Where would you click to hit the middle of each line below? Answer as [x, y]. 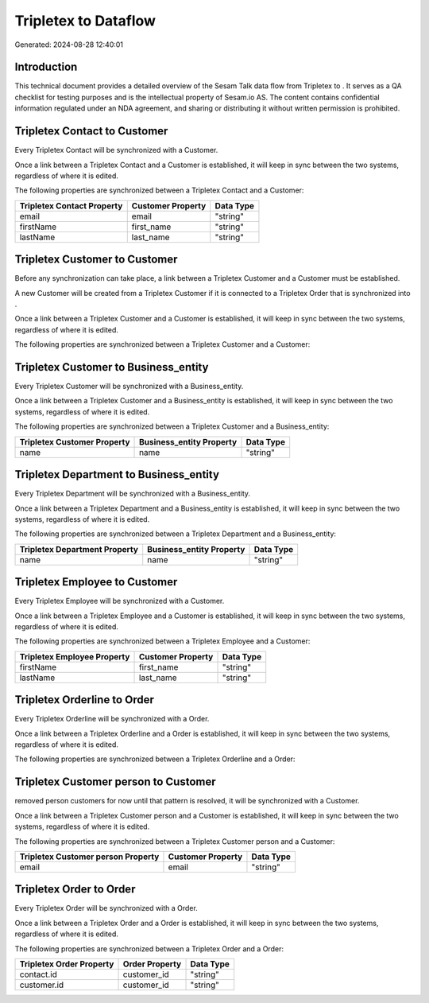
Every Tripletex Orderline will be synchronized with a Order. [112, 719]
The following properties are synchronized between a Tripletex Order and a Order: [149, 949]
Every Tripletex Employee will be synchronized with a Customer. [120, 601]
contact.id [38, 974]
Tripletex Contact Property [71, 205]
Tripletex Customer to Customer [96, 260]
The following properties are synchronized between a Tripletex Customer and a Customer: [162, 344]
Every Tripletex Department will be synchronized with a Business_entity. [132, 494]
